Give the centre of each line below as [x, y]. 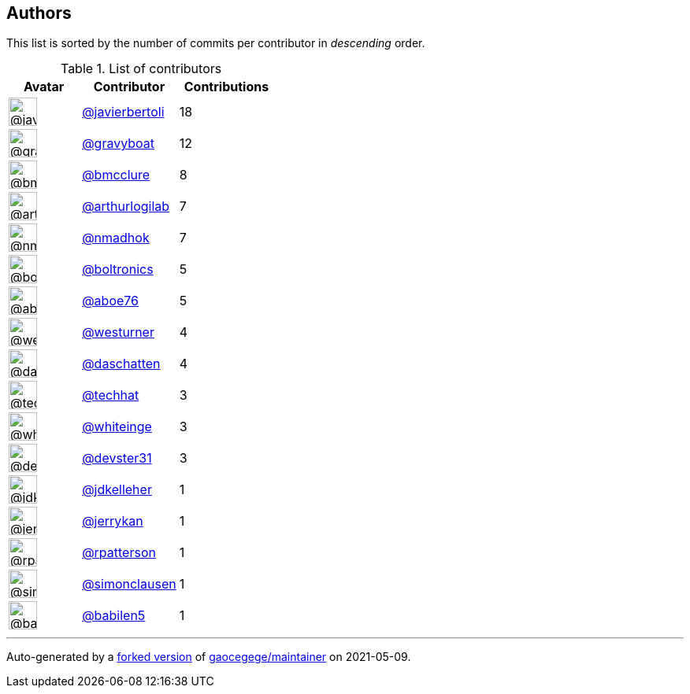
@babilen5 [114, 616]
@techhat [111, 395]
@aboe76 [111, 301]
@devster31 [117, 458]
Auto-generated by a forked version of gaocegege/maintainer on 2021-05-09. [209, 657]
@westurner [118, 332]
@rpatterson [119, 553]
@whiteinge [117, 427]
